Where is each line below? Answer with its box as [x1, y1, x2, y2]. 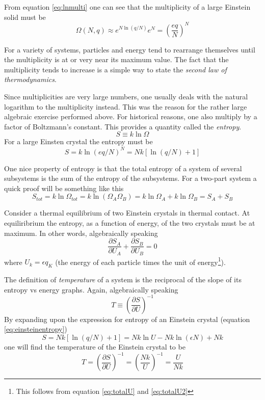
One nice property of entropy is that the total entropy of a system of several [4, 163, 242, 173]
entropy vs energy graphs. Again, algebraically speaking [4, 284, 178, 295]
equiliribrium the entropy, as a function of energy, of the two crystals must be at [4, 217, 255, 228]
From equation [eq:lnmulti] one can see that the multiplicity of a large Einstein [4, 2, 251, 12]
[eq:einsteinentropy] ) [4, 324, 67, 334]
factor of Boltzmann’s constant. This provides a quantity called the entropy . [4, 121, 242, 131]
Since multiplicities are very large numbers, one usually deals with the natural [4, 91, 248, 102]
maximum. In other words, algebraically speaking [4, 227, 158, 238]
